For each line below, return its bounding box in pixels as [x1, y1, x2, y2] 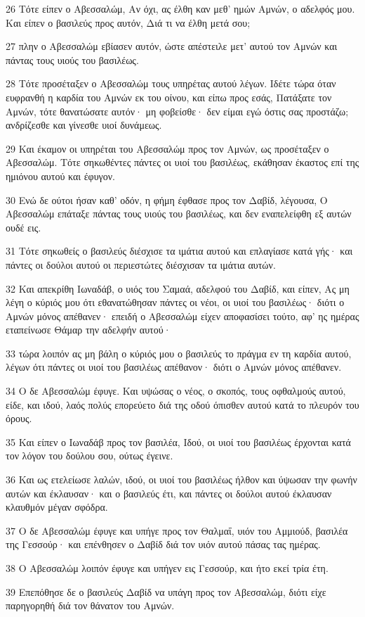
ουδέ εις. [6, 220, 41, 234]
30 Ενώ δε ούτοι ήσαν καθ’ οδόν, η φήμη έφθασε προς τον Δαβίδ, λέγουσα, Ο [6, 192, 328, 207]
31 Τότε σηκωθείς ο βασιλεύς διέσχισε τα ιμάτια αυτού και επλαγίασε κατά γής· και [6, 243, 353, 258]
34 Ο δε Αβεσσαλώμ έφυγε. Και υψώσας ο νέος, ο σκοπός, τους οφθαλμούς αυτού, [6, 383, 346, 398]
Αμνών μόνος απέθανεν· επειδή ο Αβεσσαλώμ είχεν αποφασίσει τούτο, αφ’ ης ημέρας [6, 308, 359, 323]
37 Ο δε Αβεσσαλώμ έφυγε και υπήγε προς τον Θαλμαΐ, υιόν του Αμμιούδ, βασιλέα [6, 523, 348, 538]
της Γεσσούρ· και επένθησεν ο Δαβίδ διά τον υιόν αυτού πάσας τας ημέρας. [6, 537, 321, 552]
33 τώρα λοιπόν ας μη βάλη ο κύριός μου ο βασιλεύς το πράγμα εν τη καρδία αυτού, [6, 345, 352, 360]
